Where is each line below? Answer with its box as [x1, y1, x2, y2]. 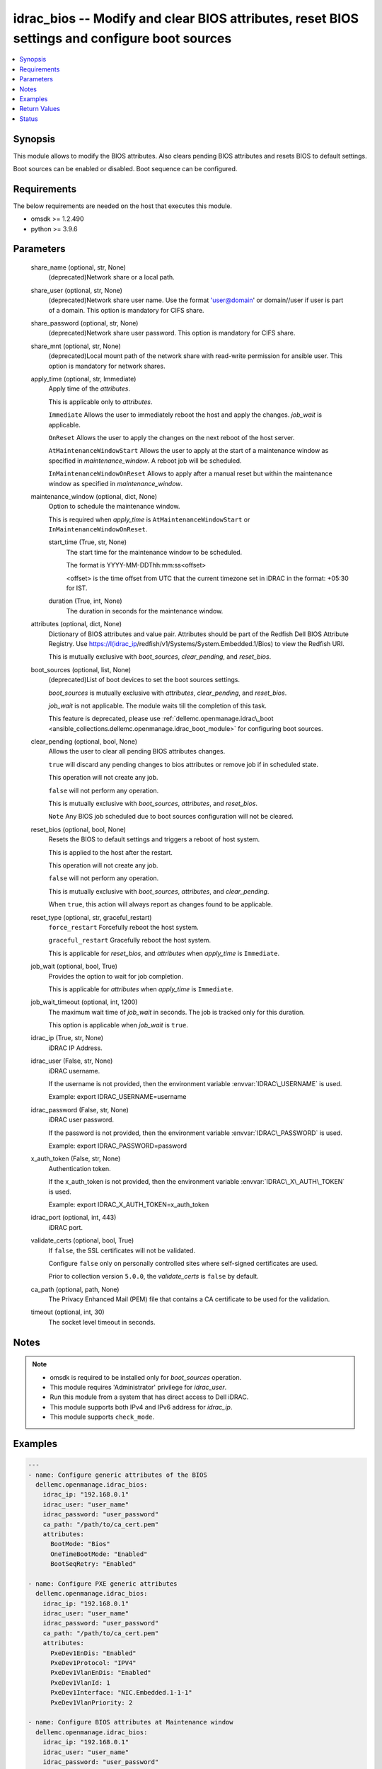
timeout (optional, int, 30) [30, 1308, 105, 1316]
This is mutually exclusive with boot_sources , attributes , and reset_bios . [48, 800, 258, 808]
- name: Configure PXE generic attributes [28, 1579, 178, 1588]
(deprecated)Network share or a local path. [48, 273, 175, 282]
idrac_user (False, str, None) [30, 1056, 113, 1065]
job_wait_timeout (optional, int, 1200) [30, 998, 138, 1006]
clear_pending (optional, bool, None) [30, 737, 138, 746]
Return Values [19, 105, 60, 113]
